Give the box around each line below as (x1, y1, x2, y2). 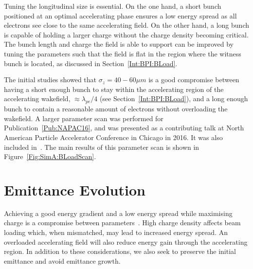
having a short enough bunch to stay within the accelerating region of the (4, 84, 224, 94)
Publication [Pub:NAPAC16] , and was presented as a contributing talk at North (4, 123, 244, 133)
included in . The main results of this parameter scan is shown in (4, 142, 199, 152)
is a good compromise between (148, 74, 239, 85)
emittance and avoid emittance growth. (4, 255, 121, 266)
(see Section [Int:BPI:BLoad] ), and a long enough (99, 93, 248, 104)
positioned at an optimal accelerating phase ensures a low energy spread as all (4, 10, 237, 20)
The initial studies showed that (4, 74, 97, 85)
